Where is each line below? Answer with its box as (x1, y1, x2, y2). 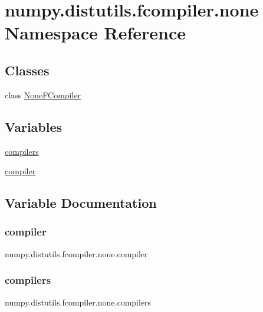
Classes (5, 61, 50, 79)
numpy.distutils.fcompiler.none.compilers (5, 296, 152, 308)
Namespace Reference (5, 21, 186, 45)
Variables (5, 117, 63, 135)
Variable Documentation (5, 194, 157, 212)
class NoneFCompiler (5, 88, 81, 101)
